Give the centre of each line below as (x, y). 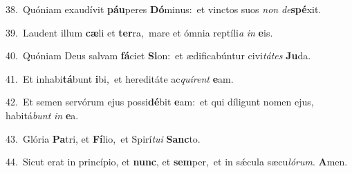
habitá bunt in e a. (42, 115)
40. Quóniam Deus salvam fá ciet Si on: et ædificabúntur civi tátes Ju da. (158, 55)
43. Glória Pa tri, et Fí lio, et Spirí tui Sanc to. (103, 138)
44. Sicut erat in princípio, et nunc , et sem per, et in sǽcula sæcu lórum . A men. (177, 162)
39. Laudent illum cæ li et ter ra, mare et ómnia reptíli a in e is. (139, 32)
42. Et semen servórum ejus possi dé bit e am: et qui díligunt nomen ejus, (160, 102)
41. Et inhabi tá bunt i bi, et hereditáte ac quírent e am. (120, 78)
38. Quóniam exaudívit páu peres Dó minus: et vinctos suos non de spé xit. (164, 9)
